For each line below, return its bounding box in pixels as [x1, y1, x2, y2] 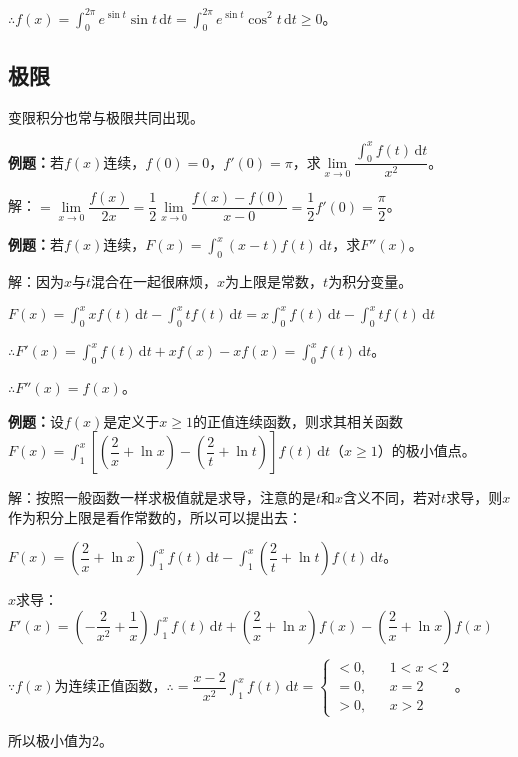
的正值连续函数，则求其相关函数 [193, 410, 404, 431]
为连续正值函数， [54, 675, 167, 696]
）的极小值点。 [377, 440, 476, 461]
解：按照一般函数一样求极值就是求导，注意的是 [8, 487, 316, 508]
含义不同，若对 [343, 487, 442, 508]
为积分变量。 [328, 271, 413, 292]
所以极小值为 [8, 729, 92, 750]
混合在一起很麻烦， [91, 271, 218, 292]
